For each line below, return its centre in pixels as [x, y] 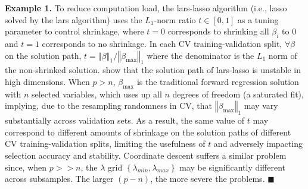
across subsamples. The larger [59, 179]
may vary [261, 105]
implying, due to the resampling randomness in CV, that [108, 105]
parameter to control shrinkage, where [74, 31]
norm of [283, 55]
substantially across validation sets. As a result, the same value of [125, 120]
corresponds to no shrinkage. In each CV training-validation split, [162, 43]
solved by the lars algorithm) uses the [74, 19]
